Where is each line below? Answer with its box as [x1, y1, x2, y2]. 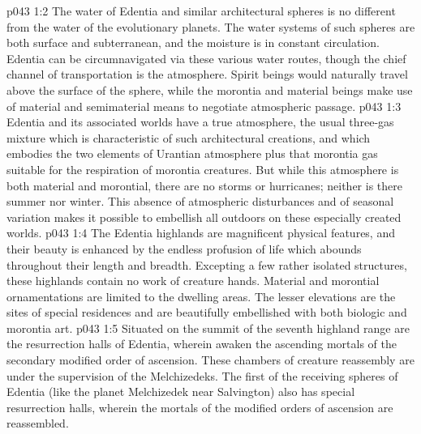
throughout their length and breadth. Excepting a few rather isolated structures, [6, 256, 407, 273]
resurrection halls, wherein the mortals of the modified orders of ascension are [6, 398, 393, 415]
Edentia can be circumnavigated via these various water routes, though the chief [6, 49, 406, 66]
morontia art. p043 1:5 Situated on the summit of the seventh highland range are [6, 319, 410, 336]
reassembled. [6, 415, 69, 432]
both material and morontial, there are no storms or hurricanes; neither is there [6, 177, 402, 194]
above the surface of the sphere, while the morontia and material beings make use [6, 81, 413, 98]
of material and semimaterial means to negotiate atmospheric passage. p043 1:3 [6, 97, 402, 114]
